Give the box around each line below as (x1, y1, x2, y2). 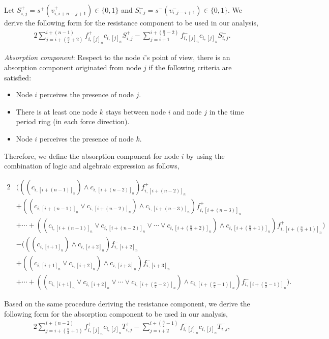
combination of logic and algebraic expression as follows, (4, 160, 180, 171)
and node (173, 106, 202, 117)
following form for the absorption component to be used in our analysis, (4, 308, 228, 319)
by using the (186, 150, 225, 161)
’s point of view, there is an (145, 52, 230, 63)
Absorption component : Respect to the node (4, 52, 140, 63)
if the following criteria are (148, 62, 232, 73)
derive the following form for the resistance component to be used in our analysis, (4, 17, 258, 27)
